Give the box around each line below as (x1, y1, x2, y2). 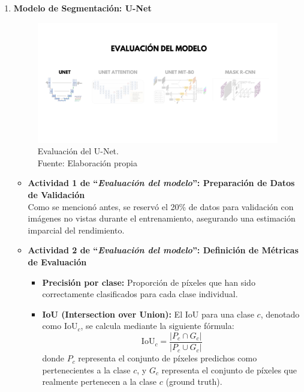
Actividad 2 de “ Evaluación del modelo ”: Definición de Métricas (28, 244, 299, 256)
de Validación (28, 188, 85, 201)
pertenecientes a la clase (42, 363, 131, 376)
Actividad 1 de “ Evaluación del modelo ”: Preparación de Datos (28, 176, 295, 189)
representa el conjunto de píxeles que (161, 363, 297, 376)
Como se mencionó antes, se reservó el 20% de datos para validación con (28, 200, 294, 213)
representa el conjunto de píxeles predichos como (78, 352, 257, 364)
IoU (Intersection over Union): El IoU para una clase (42, 307, 254, 320)
